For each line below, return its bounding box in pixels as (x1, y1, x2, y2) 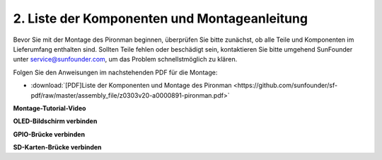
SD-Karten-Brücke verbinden (13, 143, 102, 152)
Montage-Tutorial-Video (13, 103, 86, 113)
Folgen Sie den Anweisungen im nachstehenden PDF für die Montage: (13, 68, 218, 76)
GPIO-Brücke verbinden (13, 130, 85, 138)
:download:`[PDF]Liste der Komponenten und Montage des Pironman (30, 81, 233, 90)
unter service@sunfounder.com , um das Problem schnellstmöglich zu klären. (13, 55, 238, 64)
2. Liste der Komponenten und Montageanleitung (13, 11, 308, 26)
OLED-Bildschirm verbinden (13, 117, 98, 125)
